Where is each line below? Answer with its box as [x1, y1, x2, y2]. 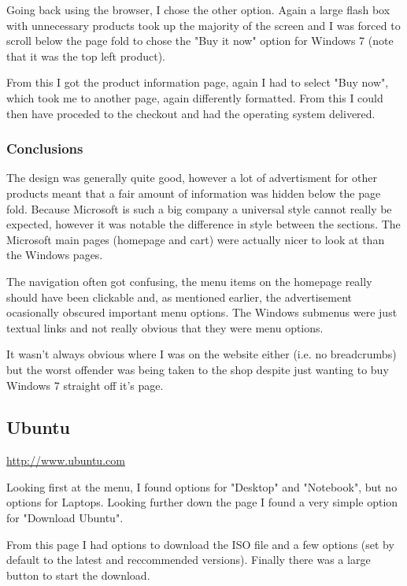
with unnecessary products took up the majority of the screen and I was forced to [6, 17, 401, 33]
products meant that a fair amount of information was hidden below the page [6, 184, 381, 201]
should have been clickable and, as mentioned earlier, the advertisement [6, 288, 352, 305]
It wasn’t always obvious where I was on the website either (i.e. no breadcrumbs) [6, 346, 397, 362]
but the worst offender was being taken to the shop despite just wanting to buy [6, 361, 389, 377]
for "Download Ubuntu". [6, 510, 124, 526]
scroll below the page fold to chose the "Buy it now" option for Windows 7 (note [6, 32, 394, 49]
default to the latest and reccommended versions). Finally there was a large [6, 551, 371, 568]
